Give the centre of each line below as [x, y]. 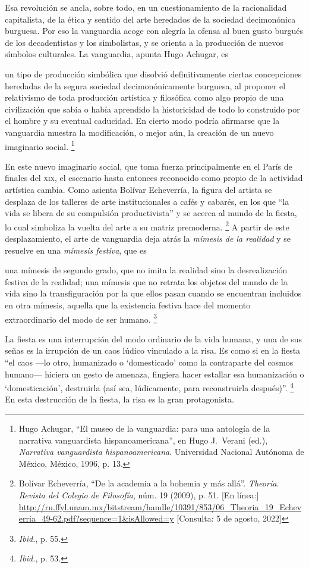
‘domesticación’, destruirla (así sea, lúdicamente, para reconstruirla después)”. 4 [149, 387]
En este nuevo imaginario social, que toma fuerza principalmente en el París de [149, 166]
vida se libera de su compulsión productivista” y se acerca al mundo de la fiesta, [151, 213]
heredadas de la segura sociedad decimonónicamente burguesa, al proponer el [145, 85]
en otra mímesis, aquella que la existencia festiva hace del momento [128, 305]
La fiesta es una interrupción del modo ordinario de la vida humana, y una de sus [154, 338]
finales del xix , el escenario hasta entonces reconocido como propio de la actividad [154, 178]
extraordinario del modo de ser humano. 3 [81, 318]
